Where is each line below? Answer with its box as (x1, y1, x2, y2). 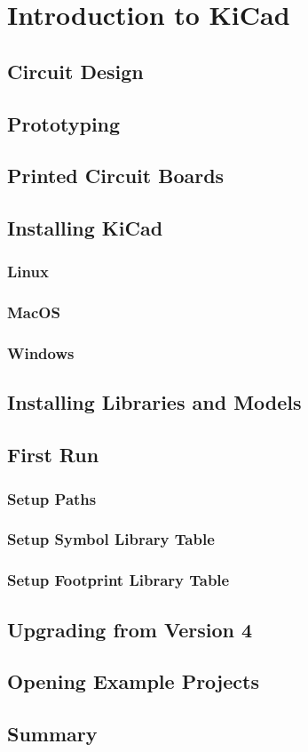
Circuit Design (7, 57, 144, 84)
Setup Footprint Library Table (7, 569, 230, 591)
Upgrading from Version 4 (7, 615, 253, 643)
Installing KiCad (7, 214, 163, 242)
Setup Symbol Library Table (7, 528, 215, 550)
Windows (7, 342, 75, 364)
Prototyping (7, 109, 121, 137)
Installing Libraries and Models (7, 388, 302, 416)
